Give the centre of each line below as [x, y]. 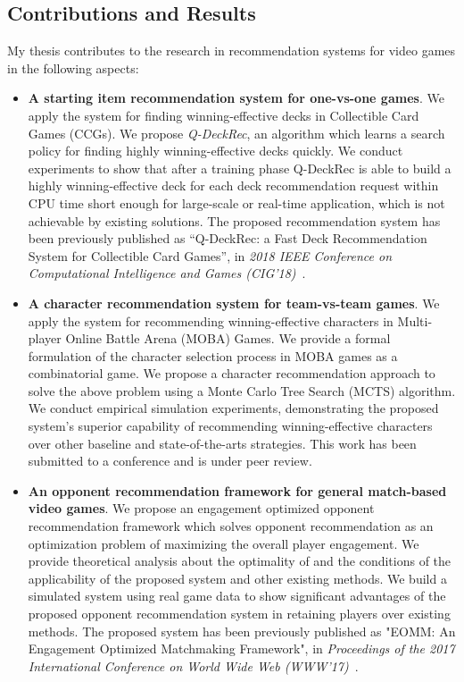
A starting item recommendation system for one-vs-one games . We [236, 98]
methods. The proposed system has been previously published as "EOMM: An [242, 631]
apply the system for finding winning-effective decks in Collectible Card [224, 115]
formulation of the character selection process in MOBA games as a [213, 355]
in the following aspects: [73, 67]
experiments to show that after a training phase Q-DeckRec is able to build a [240, 168]
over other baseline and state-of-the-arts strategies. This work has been [222, 443]
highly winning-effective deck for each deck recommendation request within [233, 185]
